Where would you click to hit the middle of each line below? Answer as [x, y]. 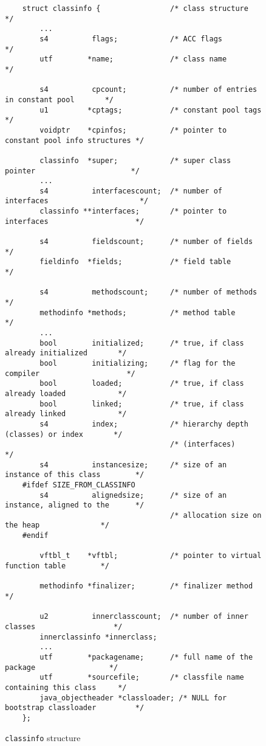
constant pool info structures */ [75, 140]
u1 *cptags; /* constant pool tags [151, 110]
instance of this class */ [75, 475]
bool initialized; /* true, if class [142, 343]
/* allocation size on [216, 515]
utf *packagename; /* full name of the [146, 657]
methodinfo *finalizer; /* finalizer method [146, 586]
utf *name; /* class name [133, 59]
